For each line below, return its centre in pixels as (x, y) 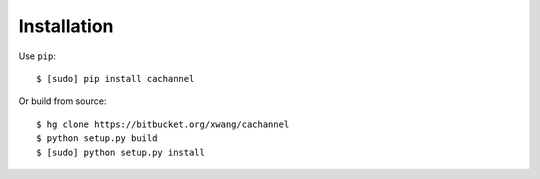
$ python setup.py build (97, 138)
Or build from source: (62, 101)
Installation (66, 26)
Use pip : (37, 56)
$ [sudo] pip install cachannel (115, 78)
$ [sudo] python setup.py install (120, 152)
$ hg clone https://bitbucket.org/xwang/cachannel (163, 124)
